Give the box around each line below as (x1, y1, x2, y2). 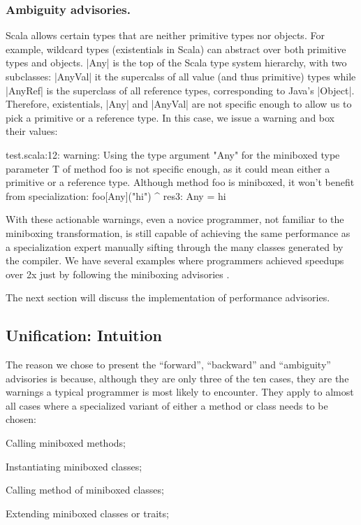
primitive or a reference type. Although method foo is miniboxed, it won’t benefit (6, 175, 355, 189)
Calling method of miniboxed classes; (6, 482, 164, 497)
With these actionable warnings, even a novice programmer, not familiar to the (6, 212, 344, 226)
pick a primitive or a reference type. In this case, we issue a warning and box (6, 110, 335, 124)
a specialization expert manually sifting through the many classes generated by (6, 239, 344, 254)
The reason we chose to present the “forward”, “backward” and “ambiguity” (6, 357, 331, 372)
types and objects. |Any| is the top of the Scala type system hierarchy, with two (6, 55, 347, 70)
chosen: (6, 412, 37, 426)
